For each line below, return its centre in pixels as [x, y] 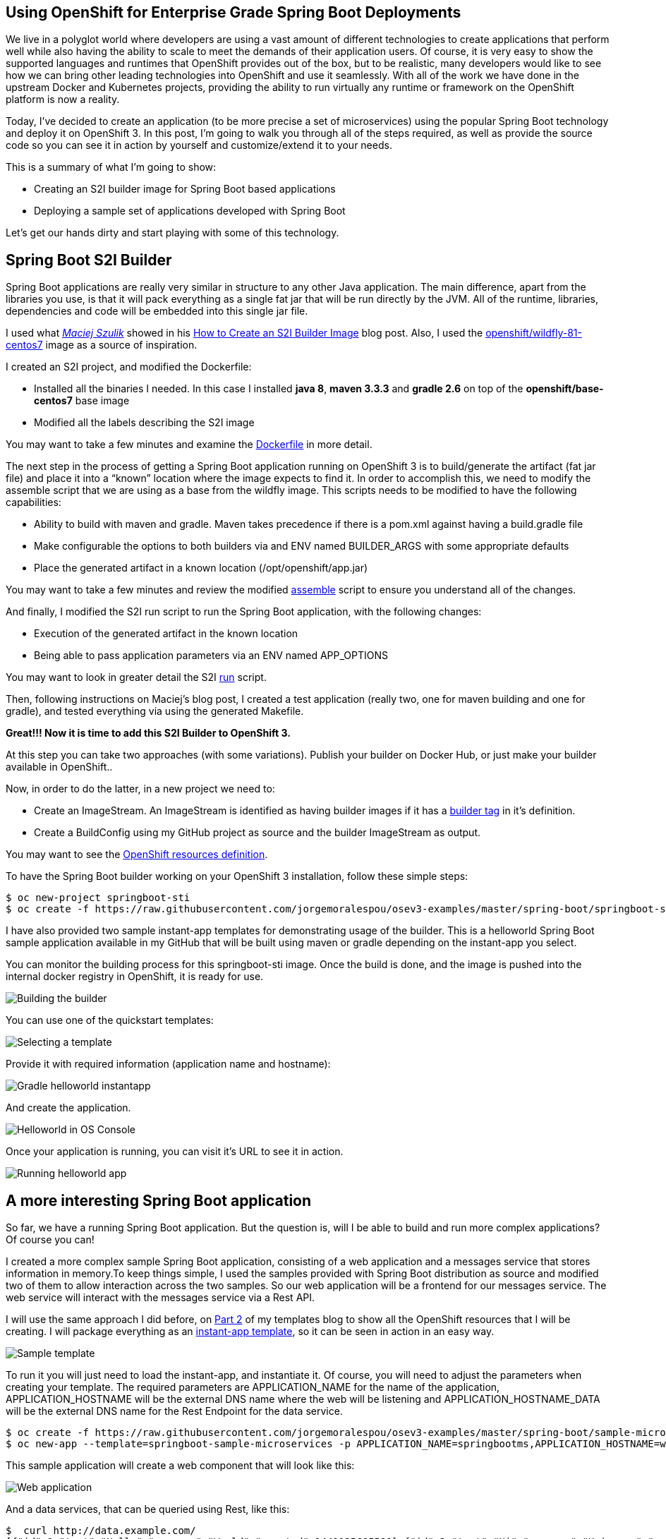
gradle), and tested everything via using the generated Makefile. [155, 711]
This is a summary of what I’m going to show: [111, 167]
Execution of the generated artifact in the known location [166, 634]
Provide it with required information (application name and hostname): [168, 1064]
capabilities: [34, 502]
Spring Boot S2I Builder [89, 260]
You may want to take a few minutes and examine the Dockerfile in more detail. [189, 445]
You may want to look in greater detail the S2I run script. [136, 677]
